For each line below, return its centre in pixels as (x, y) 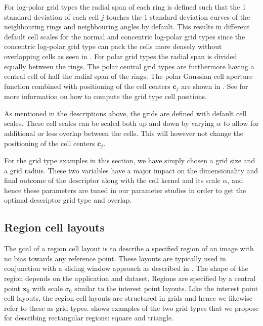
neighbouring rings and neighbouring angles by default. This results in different (127, 27)
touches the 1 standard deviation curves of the (178, 16)
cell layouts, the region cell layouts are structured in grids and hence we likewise (128, 298)
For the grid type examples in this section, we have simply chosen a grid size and (130, 160)
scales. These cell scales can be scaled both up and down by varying (109, 123)
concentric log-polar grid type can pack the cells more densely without (113, 46)
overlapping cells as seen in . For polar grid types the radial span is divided (121, 56)
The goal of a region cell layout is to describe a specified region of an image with (129, 248)
